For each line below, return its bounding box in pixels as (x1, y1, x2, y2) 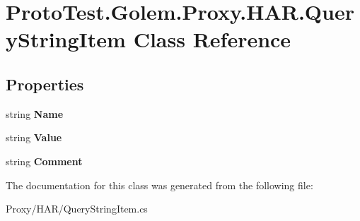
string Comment (6, 153, 83, 168)
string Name (6, 106, 64, 121)
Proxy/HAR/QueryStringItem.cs (6, 201, 148, 216)
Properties (6, 73, 84, 95)
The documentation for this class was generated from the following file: (6, 177, 313, 192)
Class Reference (133, 25, 291, 54)
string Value (6, 130, 62, 145)
